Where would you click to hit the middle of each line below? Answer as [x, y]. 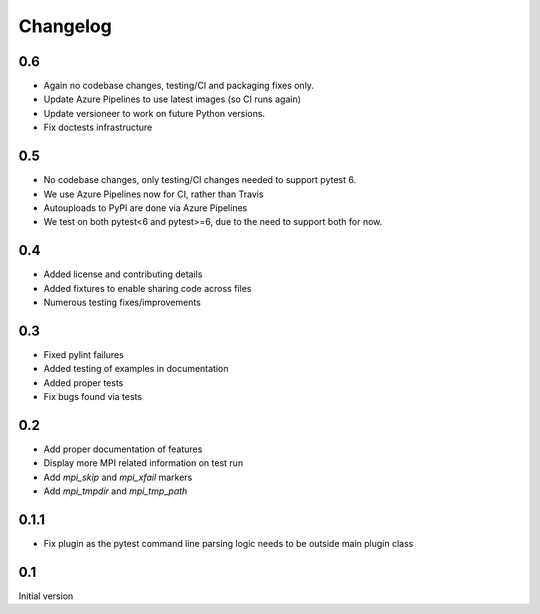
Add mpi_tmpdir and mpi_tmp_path [115, 491]
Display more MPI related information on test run [143, 463]
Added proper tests [83, 382]
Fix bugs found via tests [93, 397]
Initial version [46, 596]
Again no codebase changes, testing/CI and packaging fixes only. [179, 86]
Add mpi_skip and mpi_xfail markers [118, 477]
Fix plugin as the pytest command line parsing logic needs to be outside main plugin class [228, 544]
